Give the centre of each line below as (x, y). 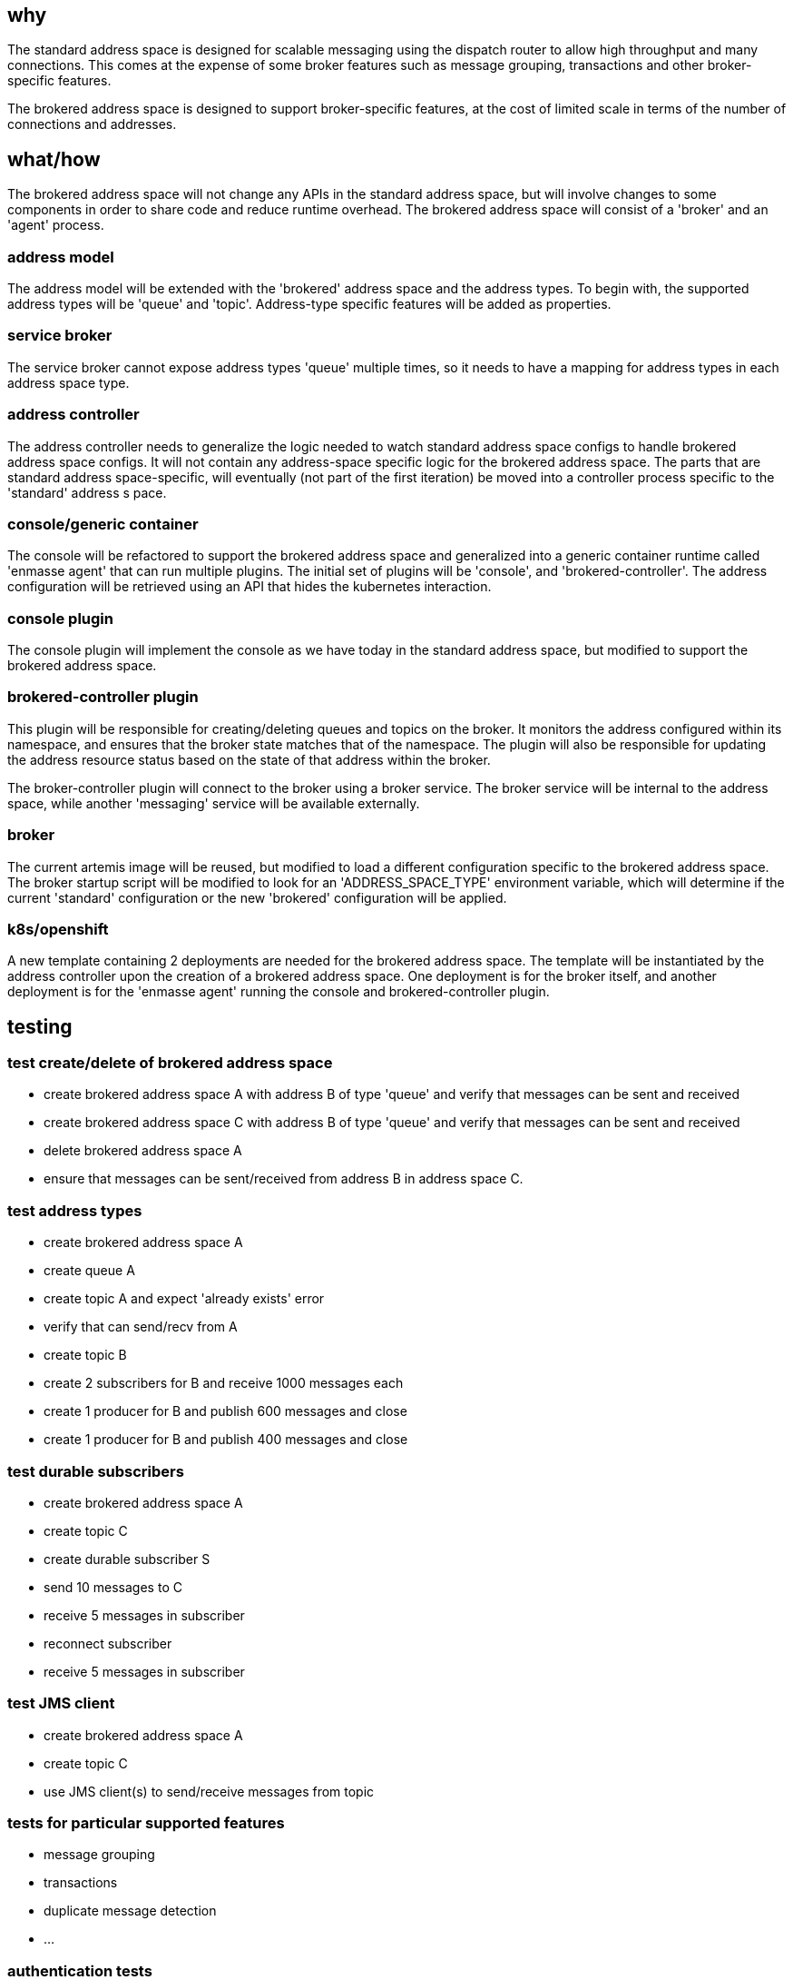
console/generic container (103, 524)
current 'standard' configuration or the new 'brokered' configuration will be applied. (257, 897)
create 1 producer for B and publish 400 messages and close (226, 1440)
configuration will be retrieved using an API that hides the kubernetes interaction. (250, 587)
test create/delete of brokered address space (170, 1063)
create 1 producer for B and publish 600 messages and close (225, 1411)
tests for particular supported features (146, 1823)
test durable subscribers (96, 1471)
